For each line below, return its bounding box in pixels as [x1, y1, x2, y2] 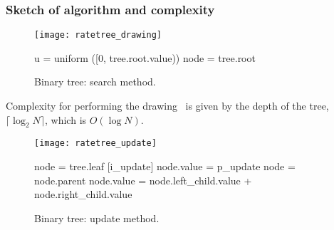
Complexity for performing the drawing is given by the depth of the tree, [6, 98, 329, 113]
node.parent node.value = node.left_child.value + [34, 172, 252, 187]
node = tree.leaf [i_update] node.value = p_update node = [34, 159, 296, 174]
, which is [45, 112, 87, 127]
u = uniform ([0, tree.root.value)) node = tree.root [34, 50, 256, 65]
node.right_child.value [34, 187, 132, 202]
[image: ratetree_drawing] [34, 30, 162, 41]
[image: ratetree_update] [34, 138, 157, 149]
